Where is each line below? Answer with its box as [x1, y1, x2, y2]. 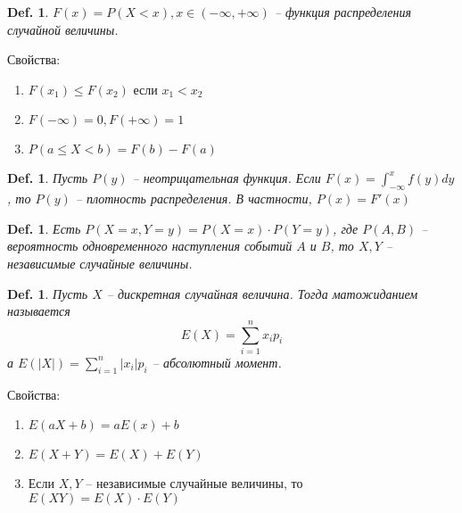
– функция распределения [274, 3, 412, 21]
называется [7, 302, 70, 320]
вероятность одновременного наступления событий [7, 236, 293, 255]
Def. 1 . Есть [7, 219, 81, 237]
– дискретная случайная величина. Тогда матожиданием [106, 284, 418, 302]
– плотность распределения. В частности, [75, 189, 312, 208]
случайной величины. [7, 20, 119, 38]
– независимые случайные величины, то [86, 474, 303, 492]
